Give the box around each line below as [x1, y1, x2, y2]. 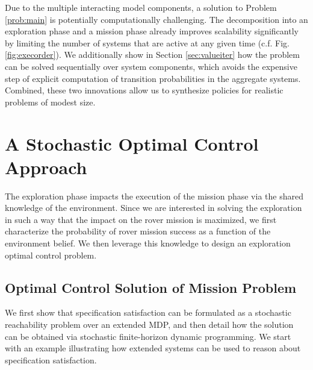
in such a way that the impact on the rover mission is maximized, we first [5, 213, 277, 225]
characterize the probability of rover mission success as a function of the [5, 225, 271, 237]
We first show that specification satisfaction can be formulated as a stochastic [5, 306, 291, 319]
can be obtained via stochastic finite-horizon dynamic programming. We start [5, 330, 291, 342]
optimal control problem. [5, 248, 97, 261]
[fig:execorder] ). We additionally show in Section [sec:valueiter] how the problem [5, 48, 300, 61]
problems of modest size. [5, 95, 96, 108]
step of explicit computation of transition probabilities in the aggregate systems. [5, 72, 301, 84]
